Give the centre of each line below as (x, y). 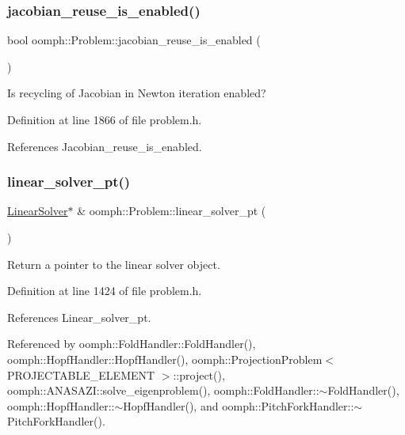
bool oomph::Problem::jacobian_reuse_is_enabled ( (134, 40)
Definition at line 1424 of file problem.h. (105, 291)
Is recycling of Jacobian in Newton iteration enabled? (137, 93)
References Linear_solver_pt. (79, 317)
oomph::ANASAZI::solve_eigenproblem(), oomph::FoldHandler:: (163, 390)
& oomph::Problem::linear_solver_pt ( (172, 211)
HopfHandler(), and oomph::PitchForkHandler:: (239, 405)
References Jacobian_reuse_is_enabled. (105, 146)
